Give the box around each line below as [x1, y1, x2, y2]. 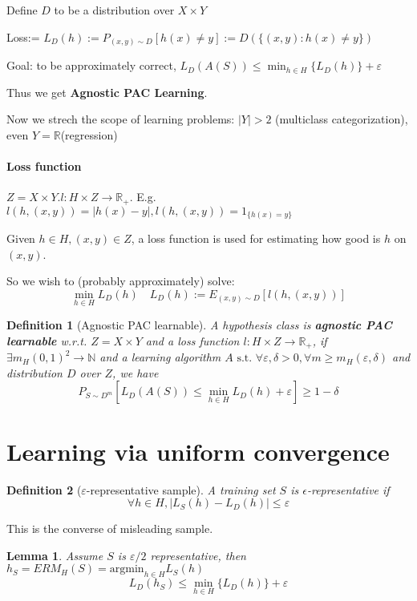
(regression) [60, 126, 118, 143]
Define [6, 2, 38, 18]
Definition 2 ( [6, 481, 82, 498]
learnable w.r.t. [6, 332, 87, 349]
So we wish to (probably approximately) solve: [6, 272, 235, 289]
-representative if [306, 481, 390, 498]
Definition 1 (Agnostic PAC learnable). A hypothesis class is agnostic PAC [6, 317, 392, 333]
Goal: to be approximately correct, [6, 57, 176, 74]
